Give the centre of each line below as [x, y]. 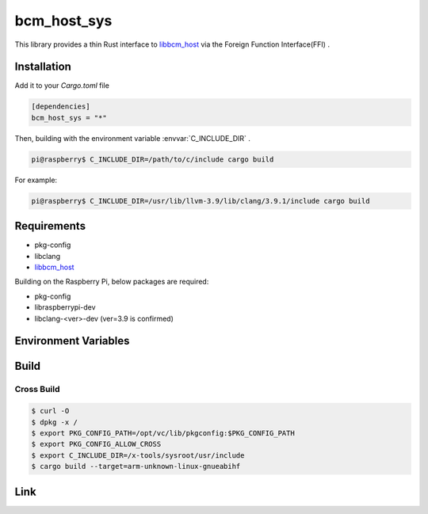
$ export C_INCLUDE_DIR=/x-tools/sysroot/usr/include [138, 455]
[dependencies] [61, 107]
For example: [36, 180]
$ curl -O [50, 411]
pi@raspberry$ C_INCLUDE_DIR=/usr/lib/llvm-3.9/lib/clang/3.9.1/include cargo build [201, 201]
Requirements [50, 226]
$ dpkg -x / [55, 422]
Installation [43, 67]
